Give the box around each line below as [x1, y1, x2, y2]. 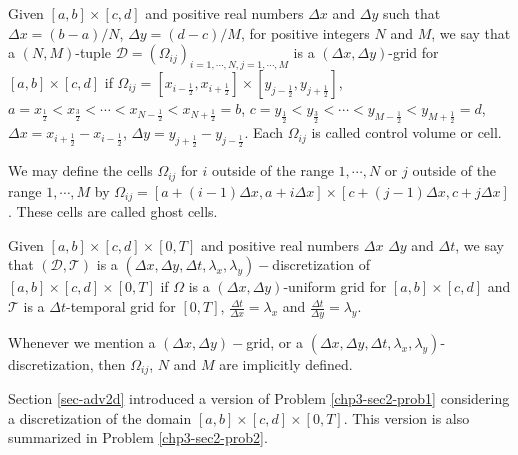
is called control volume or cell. [311, 122, 502, 143]
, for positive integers [240, 22, 370, 43]
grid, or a [246, 331, 304, 352]
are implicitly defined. [219, 353, 353, 374]
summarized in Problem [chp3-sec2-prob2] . [8, 427, 268, 448]
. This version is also [343, 407, 470, 428]
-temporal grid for [66, 296, 176, 317]
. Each [244, 122, 284, 143]
